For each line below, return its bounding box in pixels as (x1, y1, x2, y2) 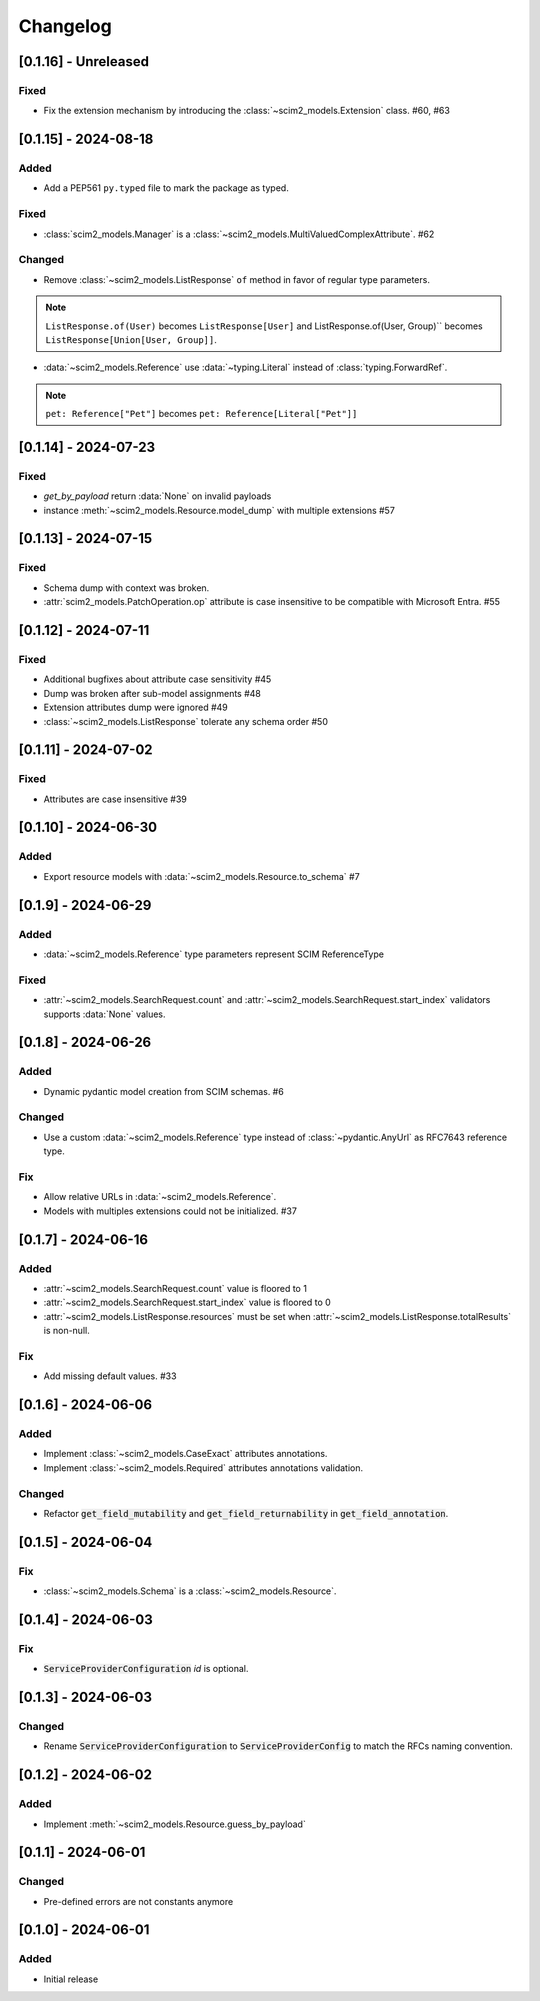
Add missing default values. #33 (43, 1370, 177, 1382)
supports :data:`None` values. (43, 1008, 166, 1020)
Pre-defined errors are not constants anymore (43, 1895, 234, 1907)
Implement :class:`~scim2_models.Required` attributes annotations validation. (43, 1461, 364, 1474)
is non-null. (43, 1325, 90, 1337)
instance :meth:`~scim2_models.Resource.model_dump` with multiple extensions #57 (43, 504, 395, 516)
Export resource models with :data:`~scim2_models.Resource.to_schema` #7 (43, 870, 360, 882)
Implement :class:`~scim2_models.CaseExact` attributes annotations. (43, 1448, 328, 1460)
